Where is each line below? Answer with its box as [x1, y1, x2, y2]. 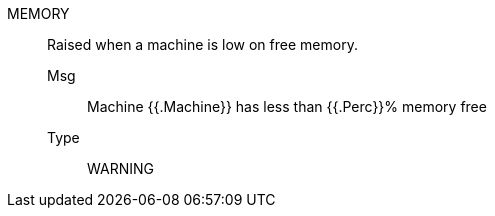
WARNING [87, 160, 154, 177]
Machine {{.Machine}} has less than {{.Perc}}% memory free [87, 98, 487, 115]
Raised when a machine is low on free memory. [47, 36, 358, 53]
